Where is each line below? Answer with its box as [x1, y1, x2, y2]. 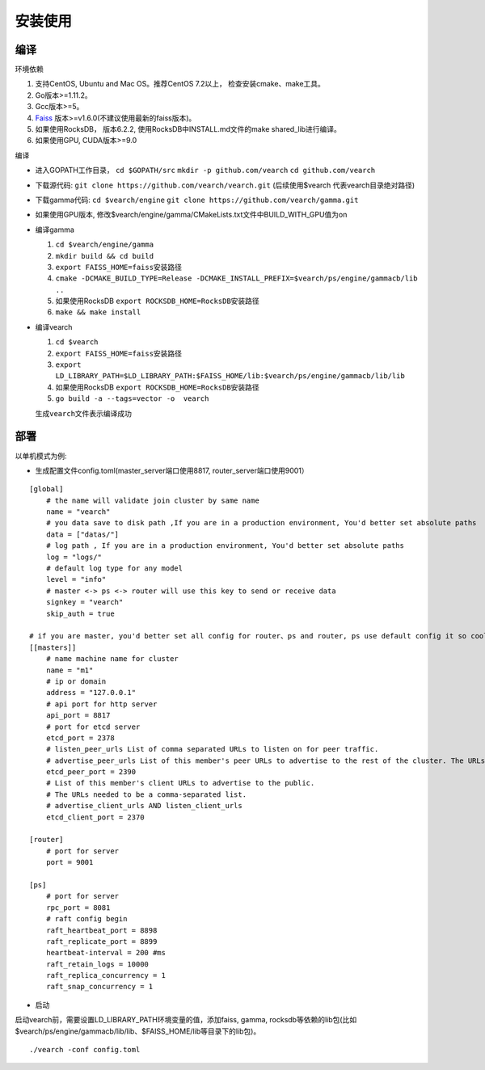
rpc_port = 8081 [45, 903, 111, 912]
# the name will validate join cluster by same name [45, 495, 260, 505]
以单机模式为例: [15, 451, 68, 461]
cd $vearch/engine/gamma [55, 240, 154, 250]
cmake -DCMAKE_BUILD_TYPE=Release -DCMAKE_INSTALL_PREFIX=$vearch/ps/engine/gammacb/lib [55, 274, 418, 283]
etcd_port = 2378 [45, 733, 115, 743]
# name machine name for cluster [45, 655, 179, 663]
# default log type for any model [45, 564, 183, 573]
